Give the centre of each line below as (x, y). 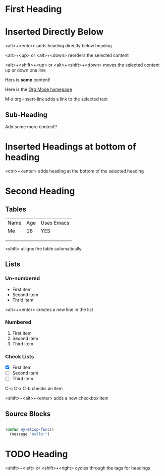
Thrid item (23, 300)
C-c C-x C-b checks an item (34, 389)
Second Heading (40, 191)
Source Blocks (28, 414)
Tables (16, 209)
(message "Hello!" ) (30, 434)
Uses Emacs (55, 223)
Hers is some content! (28, 80)
